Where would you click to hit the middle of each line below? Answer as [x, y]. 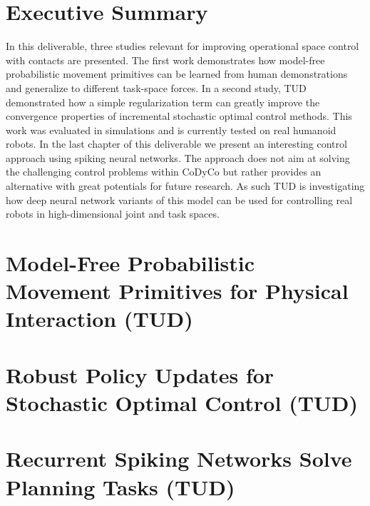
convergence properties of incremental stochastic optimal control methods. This [179, 116]
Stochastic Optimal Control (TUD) [182, 402]
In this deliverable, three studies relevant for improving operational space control [183, 46]
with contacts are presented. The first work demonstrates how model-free [165, 60]
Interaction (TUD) [99, 319]
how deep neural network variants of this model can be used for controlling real [179, 199]
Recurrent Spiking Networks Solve [179, 459]
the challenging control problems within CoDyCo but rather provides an [164, 172]
